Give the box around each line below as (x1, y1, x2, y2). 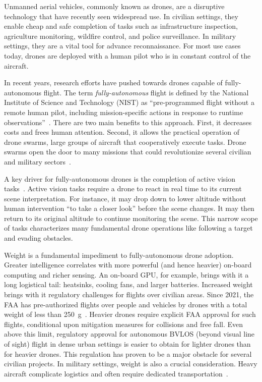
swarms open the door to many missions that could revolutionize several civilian (4, 146, 251, 157)
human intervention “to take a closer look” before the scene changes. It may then (4, 203, 254, 213)
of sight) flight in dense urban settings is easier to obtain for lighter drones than (4, 339, 251, 349)
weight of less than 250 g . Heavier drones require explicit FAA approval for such (4, 309, 256, 319)
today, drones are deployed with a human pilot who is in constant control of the (4, 50, 251, 61)
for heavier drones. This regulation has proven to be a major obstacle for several (4, 348, 252, 359)
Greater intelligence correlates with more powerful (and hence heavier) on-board (4, 259, 252, 270)
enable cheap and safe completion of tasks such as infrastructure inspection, (4, 21, 238, 31)
